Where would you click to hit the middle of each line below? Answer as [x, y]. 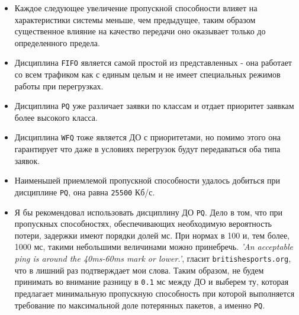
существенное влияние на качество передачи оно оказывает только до [140, 31]
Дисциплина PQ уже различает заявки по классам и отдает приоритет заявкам [154, 106]
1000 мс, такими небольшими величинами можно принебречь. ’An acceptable [154, 247]
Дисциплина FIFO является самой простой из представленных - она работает [153, 62]
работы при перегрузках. [59, 86]
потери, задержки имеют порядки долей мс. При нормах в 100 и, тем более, [152, 235]
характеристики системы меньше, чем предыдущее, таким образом [135, 19]
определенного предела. [57, 42]
